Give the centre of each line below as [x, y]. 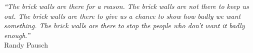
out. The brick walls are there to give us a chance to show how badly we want [122, 16]
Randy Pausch [26, 45]
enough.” [17, 35]
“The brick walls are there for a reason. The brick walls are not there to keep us [126, 6]
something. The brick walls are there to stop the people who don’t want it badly [124, 26]
